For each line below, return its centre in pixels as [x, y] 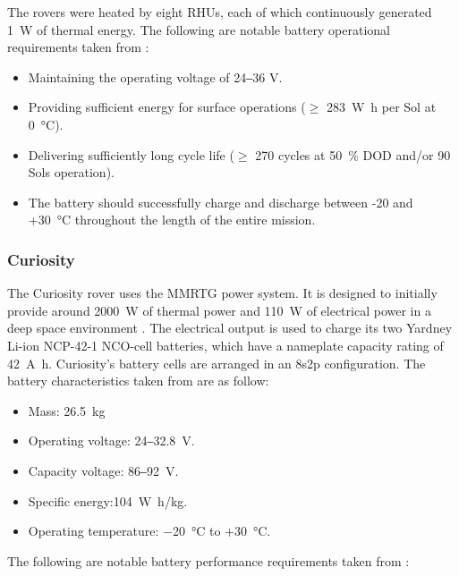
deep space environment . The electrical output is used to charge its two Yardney [230, 328]
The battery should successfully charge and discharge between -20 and [221, 202]
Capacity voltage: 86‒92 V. [103, 470]
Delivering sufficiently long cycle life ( [131, 154]
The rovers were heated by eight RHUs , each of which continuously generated [220, 12]
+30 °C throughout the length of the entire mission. [172, 220]
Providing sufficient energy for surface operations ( [167, 107]
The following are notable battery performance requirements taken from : [208, 560]
